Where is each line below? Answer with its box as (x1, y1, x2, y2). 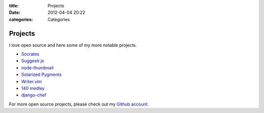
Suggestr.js (21, 58, 44, 64)
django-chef (21, 92, 46, 98)
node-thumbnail (21, 65, 54, 70)
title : (9, 3, 19, 8)
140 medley (21, 86, 45, 91)
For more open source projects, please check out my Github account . (9, 101, 149, 107)
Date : (9, 10, 21, 16)
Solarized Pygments (21, 71, 62, 78)
